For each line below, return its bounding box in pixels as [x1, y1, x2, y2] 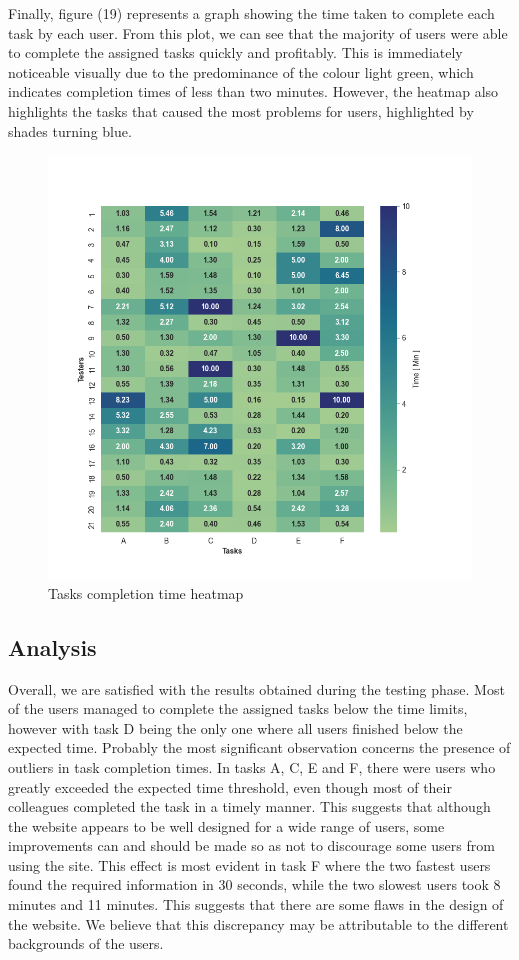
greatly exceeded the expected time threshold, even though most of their [8, 776, 452, 797]
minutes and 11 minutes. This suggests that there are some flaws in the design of [8, 894, 504, 915]
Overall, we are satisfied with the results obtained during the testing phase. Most [8, 678, 505, 699]
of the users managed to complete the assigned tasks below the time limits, [8, 698, 468, 719]
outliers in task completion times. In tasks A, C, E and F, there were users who [8, 756, 496, 777]
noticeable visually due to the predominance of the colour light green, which [8, 61, 474, 82]
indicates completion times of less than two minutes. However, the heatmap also [8, 81, 499, 102]
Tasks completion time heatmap [48, 582, 244, 603]
